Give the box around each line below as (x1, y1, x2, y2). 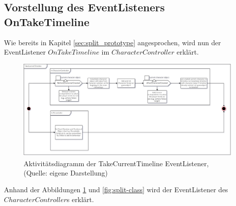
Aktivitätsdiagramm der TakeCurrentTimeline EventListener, (24, 158, 209, 168)
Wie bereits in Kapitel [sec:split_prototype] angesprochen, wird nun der (4, 37, 221, 47)
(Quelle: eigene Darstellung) (24, 168, 108, 178)
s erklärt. (66, 194, 94, 204)
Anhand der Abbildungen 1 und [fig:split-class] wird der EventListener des (4, 184, 228, 194)
